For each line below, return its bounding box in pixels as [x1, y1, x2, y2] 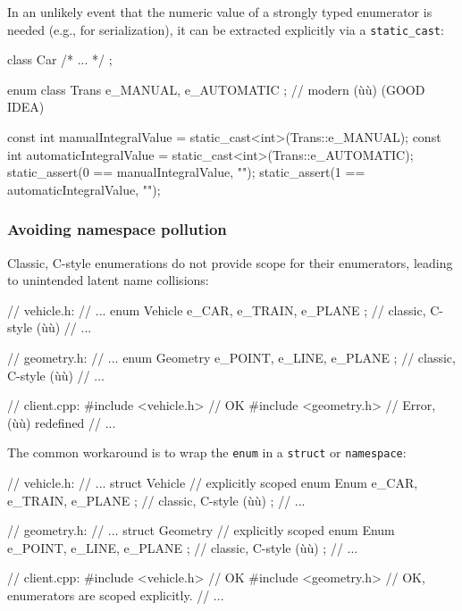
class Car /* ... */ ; [7, 50, 113, 69]
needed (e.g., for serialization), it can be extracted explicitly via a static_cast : [7, 20, 444, 38]
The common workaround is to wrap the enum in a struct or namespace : [7, 443, 407, 462]
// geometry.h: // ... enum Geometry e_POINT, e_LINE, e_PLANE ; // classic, [7, 348, 456, 366]
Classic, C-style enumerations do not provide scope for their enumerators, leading [7, 253, 453, 272]
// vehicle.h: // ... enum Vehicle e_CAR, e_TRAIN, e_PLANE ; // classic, [7, 300, 426, 319]
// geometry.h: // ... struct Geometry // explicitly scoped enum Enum [7, 521, 395, 540]
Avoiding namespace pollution [7, 218, 227, 240]
